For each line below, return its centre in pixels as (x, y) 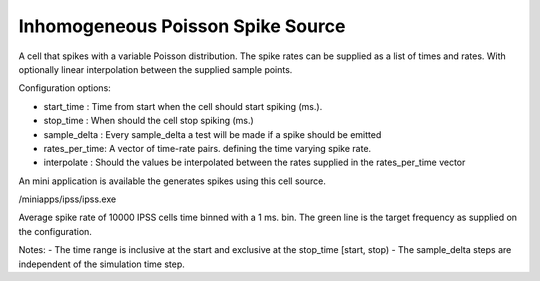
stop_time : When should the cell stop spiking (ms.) (148, 121)
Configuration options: (65, 88)
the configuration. (55, 231)
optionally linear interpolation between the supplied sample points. (155, 69)
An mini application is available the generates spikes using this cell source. (172, 181)
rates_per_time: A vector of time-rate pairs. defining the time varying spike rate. (207, 148)
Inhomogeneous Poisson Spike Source (182, 26)
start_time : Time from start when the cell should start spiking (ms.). (183, 106)
